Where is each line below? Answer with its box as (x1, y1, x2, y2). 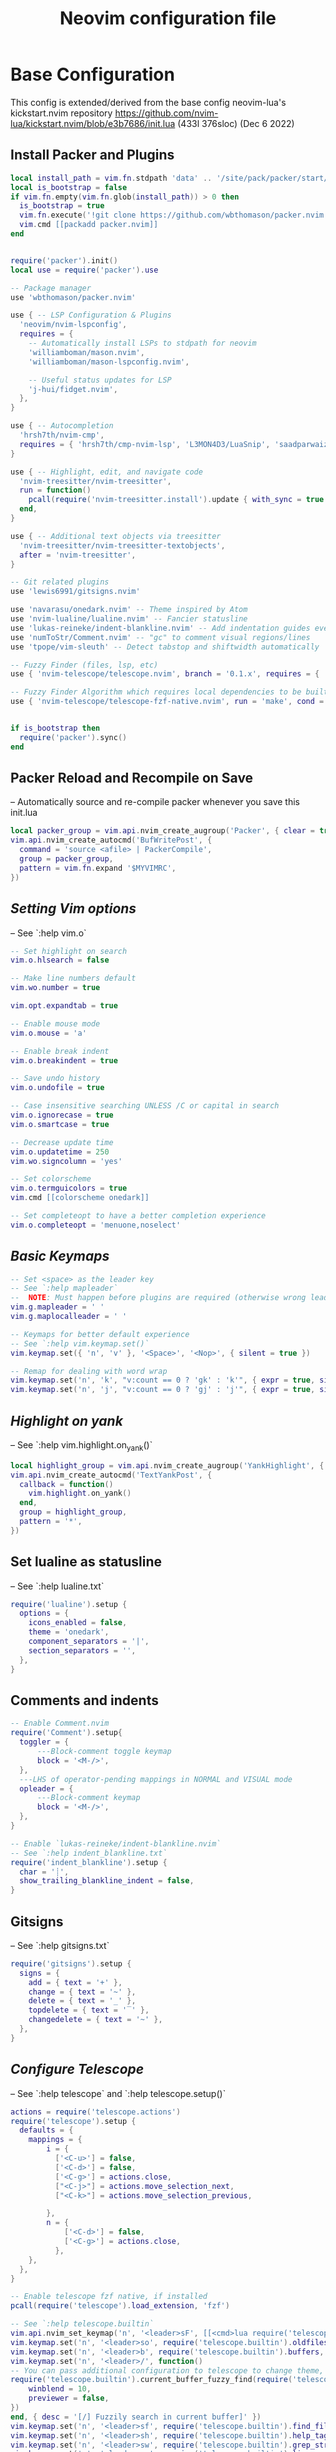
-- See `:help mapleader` (10, 1283, 118, 1294)
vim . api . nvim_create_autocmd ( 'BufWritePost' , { (10, 835, 213, 846)
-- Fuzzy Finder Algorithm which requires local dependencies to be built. (10, 687, 333, 697)
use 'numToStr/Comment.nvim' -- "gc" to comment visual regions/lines (10, 632, 311, 642)
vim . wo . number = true (10, 983, 101, 993)
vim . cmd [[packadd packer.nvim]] (19, 220, 159, 230)
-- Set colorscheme (10, 1174, 92, 1184)
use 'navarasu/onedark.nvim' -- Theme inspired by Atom (10, 605, 248, 615)
